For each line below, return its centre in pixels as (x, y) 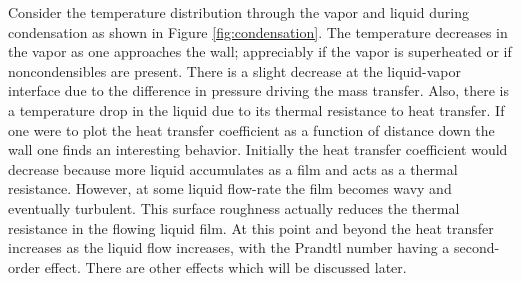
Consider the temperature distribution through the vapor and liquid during (238, 12)
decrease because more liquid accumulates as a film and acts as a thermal (233, 168)
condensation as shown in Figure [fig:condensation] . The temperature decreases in (258, 31)
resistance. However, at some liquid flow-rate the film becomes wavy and (230, 188)
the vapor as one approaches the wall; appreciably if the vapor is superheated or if (260, 51)
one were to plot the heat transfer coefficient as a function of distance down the (251, 129)
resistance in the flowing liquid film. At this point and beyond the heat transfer (251, 227)
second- (477, 247)
